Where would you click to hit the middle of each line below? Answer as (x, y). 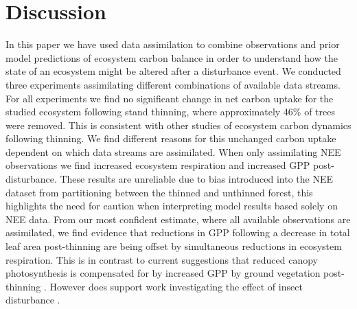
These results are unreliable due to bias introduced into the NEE (196, 179)
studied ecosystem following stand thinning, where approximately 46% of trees (171, 112)
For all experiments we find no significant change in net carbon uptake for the (170, 98)
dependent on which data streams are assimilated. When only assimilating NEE (173, 151)
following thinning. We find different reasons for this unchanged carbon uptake (171, 138)
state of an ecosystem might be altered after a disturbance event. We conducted (173, 71)
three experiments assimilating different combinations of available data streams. (173, 84)
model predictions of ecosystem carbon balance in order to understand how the (172, 57)
